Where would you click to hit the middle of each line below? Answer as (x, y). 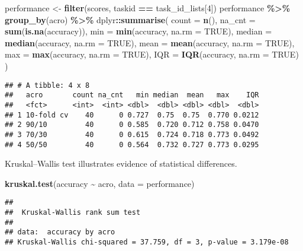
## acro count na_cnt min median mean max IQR (132, 95)
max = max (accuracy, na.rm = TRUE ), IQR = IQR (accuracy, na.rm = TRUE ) (152, 54)
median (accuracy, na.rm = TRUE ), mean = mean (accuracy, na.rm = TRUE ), (150, 42)
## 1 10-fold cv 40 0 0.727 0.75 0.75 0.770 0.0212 (132, 115)
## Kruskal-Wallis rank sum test (73, 212)
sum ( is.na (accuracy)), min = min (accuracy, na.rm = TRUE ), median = (138, 31)
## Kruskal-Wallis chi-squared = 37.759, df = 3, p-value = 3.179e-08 (147, 242)
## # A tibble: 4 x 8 (47, 85)
